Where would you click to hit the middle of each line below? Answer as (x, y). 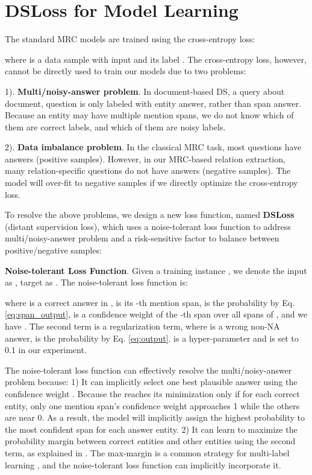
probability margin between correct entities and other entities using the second (150, 441)
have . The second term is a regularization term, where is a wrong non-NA (142, 326)
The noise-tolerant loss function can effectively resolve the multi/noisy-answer (148, 370)
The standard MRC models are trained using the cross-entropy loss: (130, 39)
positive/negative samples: (53, 250)
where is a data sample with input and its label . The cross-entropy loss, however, (156, 59)
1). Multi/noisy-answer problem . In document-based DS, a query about (145, 91)
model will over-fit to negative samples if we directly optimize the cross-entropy (151, 183)
